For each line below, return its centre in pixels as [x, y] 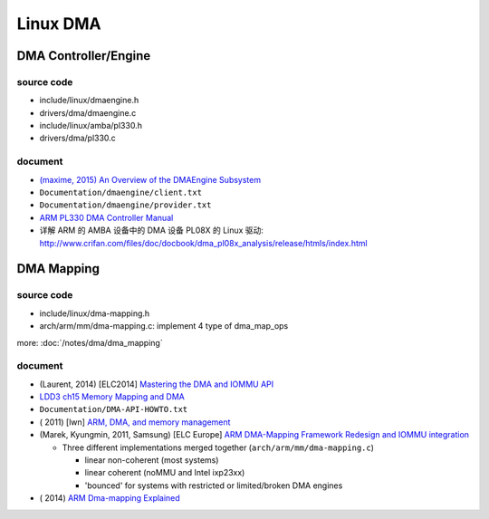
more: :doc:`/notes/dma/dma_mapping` [90, 342]
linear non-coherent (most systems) [152, 460]
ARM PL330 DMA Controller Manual [106, 217]
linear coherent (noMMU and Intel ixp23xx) [165, 473]
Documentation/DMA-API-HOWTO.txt [114, 409]
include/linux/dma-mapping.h [95, 313]
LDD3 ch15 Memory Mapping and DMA [112, 397]
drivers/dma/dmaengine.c [88, 112]
